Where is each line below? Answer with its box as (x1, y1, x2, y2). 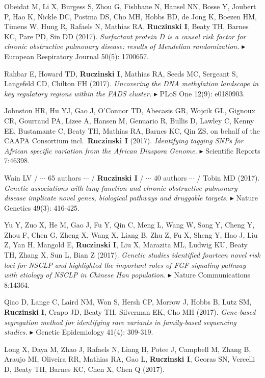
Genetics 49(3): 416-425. (4, 202, 79, 213)
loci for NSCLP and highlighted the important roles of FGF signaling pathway (4, 259, 246, 270)
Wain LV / (4, 172, 38, 183)
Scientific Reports (205, 145, 260, 156)
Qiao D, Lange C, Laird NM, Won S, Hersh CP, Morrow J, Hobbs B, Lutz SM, (4, 296, 252, 307)
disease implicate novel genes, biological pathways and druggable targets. (4, 192, 228, 203)
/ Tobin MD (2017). (197, 172, 260, 183)
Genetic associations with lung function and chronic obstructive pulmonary (4, 182, 237, 193)
